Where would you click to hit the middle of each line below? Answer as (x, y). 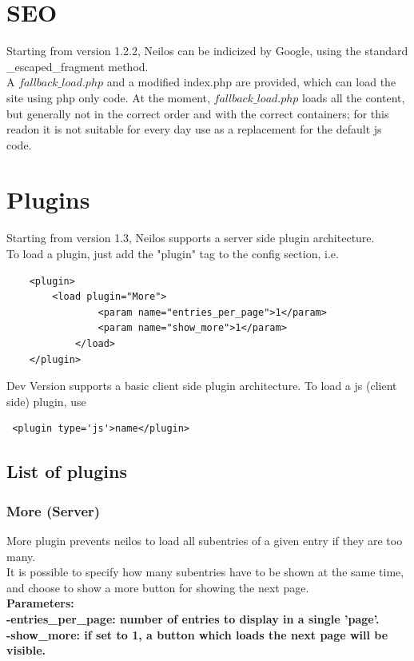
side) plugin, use (46, 401)
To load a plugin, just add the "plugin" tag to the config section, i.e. (173, 253)
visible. (26, 650)
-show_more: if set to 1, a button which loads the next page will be (197, 634)
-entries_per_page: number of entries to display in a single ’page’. (193, 618)
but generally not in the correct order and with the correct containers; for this (198, 113)
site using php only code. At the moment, (108, 97)
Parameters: (40, 603)
